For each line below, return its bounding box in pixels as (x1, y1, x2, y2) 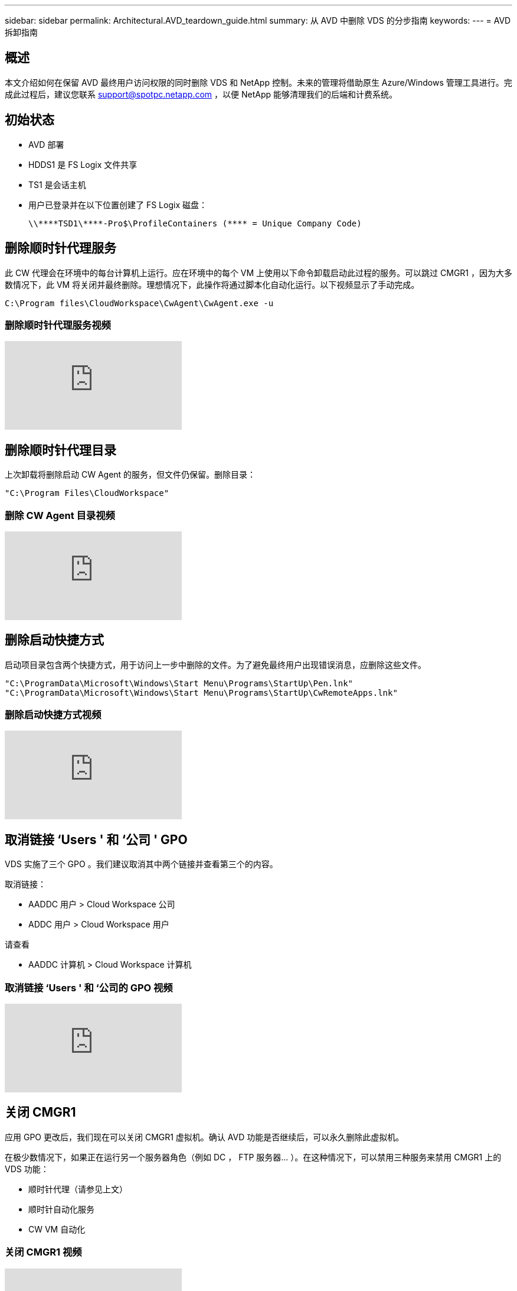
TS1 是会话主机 (28, 179, 86, 190)
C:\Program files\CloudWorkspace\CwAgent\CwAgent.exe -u (5, 298, 274, 308)
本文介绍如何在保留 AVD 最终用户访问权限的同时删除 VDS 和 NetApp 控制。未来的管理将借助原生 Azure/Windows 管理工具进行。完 (5, 77, 512, 87)
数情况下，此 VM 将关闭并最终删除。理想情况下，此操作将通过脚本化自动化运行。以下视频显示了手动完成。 (5, 279, 420, 290)
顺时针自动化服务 (28, 1204, 94, 1214)
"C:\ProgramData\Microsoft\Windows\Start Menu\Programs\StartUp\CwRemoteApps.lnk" (5, 687, 398, 698)
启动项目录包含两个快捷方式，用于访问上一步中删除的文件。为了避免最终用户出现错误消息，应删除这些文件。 (5, 659, 426, 670)
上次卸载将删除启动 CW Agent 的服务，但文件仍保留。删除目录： (5, 469, 256, 480)
